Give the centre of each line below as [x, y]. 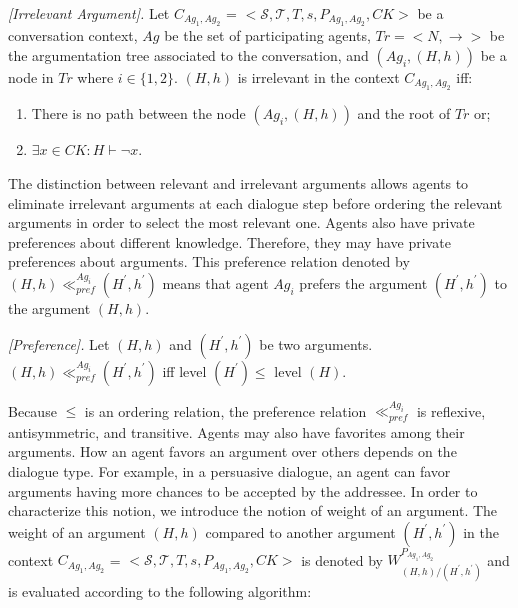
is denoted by [342, 559]
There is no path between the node [138, 113]
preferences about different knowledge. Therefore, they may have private [229, 241]
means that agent [215, 282]
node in [31, 77]
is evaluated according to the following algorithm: [160, 590]
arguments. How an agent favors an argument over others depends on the [232, 451]
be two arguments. [316, 343]
